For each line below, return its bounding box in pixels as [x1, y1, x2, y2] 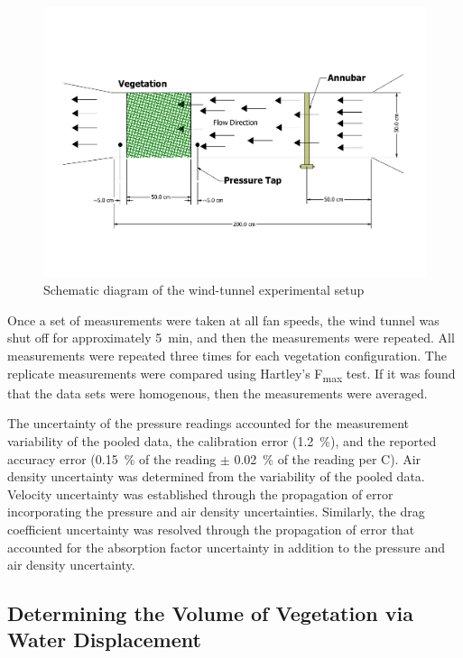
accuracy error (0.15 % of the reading [7, 449, 217, 468]
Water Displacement [7, 626, 201, 653]
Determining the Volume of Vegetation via [7, 599, 413, 627]
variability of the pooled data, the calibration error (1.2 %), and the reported [7, 431, 437, 450]
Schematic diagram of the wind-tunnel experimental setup [43, 280, 365, 299]
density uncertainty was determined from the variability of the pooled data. [7, 467, 425, 486]
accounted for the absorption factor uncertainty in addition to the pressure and [7, 537, 446, 556]
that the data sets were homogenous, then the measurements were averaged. [7, 383, 428, 402]
